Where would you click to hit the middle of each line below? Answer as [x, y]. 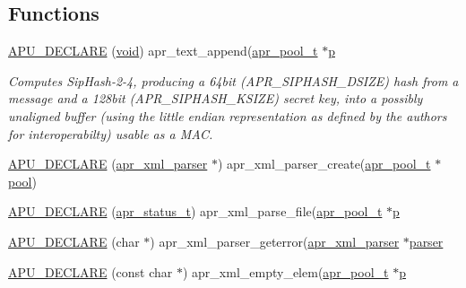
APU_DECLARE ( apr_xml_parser [108, 164]
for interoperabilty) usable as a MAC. [111, 133]
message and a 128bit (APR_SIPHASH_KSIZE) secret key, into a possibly [216, 98]
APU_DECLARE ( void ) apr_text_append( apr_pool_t [163, 51]
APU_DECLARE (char [74, 241]
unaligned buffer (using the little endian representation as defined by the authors [228, 115]
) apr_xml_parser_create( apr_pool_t [324, 164]
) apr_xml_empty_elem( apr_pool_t [285, 271]
